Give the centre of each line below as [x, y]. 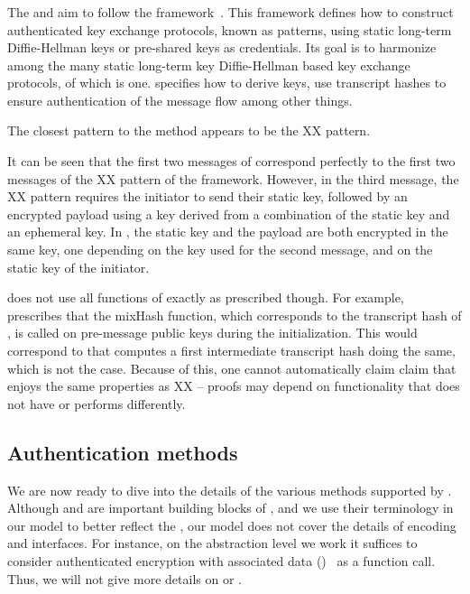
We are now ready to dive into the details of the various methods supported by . [230, 490]
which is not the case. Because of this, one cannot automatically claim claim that [232, 368]
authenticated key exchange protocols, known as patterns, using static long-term [230, 29]
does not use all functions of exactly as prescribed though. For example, [206, 297]
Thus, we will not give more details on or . [124, 578]
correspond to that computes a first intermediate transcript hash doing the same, [231, 351]
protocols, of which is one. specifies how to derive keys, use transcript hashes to [227, 83]
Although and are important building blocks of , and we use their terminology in [230, 508]
